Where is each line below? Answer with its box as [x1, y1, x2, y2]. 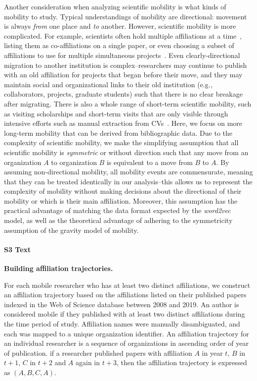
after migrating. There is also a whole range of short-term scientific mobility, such [4, 98, 252, 109]
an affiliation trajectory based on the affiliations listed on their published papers [4, 289, 247, 300]
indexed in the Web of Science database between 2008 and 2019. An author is [4, 299, 239, 309]
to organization [51, 157, 97, 167]
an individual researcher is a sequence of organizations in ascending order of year [4, 338, 249, 348]
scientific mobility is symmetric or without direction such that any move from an [4, 147, 249, 157]
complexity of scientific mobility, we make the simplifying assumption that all [4, 137, 239, 148]
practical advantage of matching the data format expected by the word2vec [4, 205, 231, 216]
